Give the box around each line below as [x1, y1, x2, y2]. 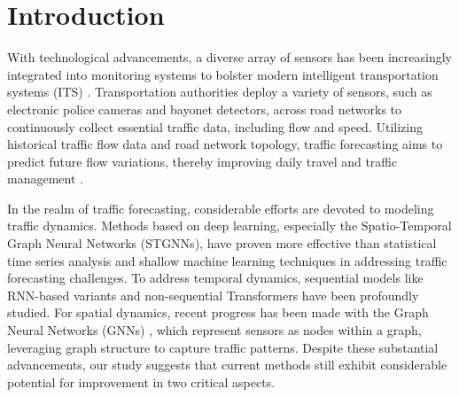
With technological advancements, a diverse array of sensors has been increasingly [7, 48, 452, 66]
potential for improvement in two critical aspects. [7, 372, 276, 391]
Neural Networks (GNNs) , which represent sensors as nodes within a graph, [7, 321, 422, 339]
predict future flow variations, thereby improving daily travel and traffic [7, 152, 398, 170]
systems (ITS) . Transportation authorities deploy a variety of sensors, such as [7, 82, 432, 101]
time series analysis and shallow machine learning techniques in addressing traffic [7, 251, 447, 269]
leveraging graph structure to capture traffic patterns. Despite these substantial [7, 338, 439, 356]
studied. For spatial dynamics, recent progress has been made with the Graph [7, 303, 429, 322]
